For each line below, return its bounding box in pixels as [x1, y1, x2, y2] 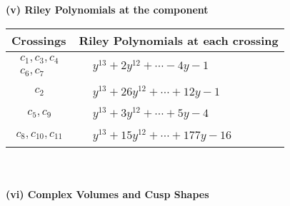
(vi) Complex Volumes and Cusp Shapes [6, 186, 209, 201]
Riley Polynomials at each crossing [79, 31, 279, 48]
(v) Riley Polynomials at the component [6, 2, 209, 16]
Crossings [11, 31, 66, 48]
